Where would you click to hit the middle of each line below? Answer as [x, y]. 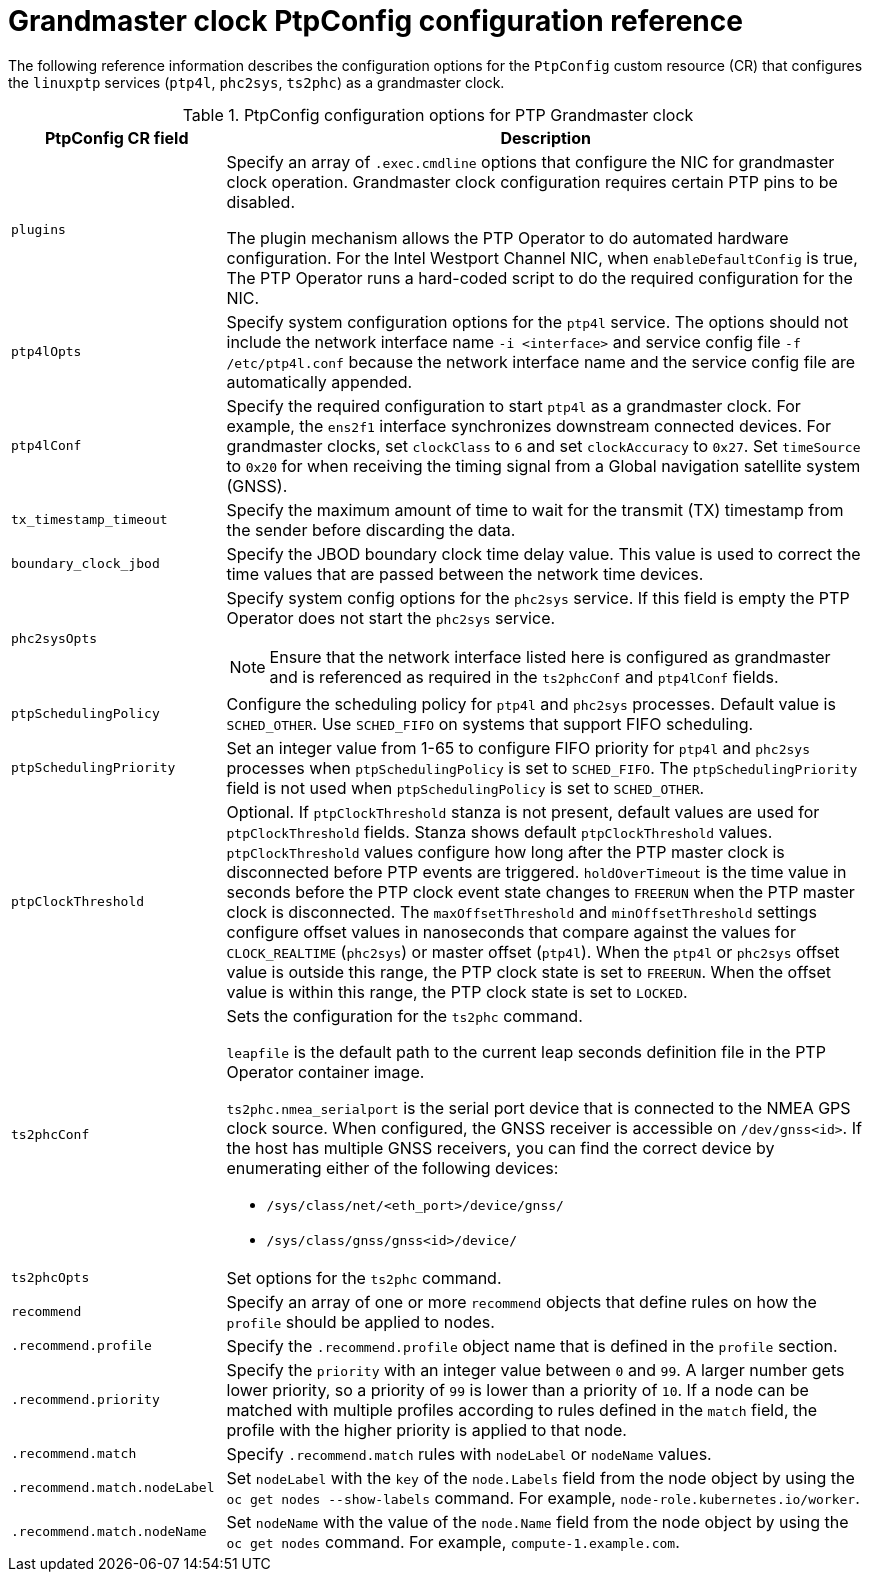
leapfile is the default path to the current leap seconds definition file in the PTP [526, 1051]
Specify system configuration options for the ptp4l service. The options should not [537, 321]
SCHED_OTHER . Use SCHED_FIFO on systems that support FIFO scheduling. [490, 723]
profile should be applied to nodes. [360, 1321]
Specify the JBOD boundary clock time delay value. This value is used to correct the [543, 553]
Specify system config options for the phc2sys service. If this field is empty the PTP [538, 597]
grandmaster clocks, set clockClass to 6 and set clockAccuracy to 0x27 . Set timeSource [543, 445]
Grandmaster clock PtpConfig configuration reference [375, 21]
